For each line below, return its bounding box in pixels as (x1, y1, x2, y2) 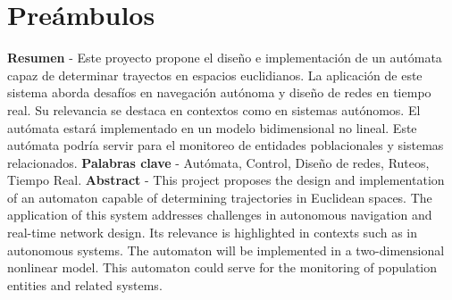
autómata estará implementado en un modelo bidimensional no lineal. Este (7, 118, 417, 137)
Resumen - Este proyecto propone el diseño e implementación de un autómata (7, 48, 442, 67)
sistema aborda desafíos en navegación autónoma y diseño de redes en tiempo (7, 83, 431, 102)
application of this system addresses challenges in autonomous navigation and (7, 205, 432, 224)
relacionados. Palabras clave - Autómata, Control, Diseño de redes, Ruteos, (7, 153, 430, 171)
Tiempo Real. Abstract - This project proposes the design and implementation (7, 171, 445, 189)
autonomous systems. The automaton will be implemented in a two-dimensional (7, 240, 445, 259)
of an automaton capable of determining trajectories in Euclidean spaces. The (7, 187, 432, 206)
